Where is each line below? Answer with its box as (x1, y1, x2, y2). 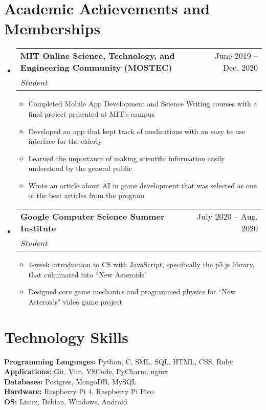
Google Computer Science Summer (20, 210, 165, 223)
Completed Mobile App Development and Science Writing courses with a (28, 98, 257, 109)
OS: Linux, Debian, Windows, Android (4, 396, 127, 406)
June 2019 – (215, 50, 258, 62)
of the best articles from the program (28, 190, 145, 201)
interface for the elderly (28, 136, 102, 146)
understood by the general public (28, 163, 132, 174)
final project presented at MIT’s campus (28, 108, 155, 119)
